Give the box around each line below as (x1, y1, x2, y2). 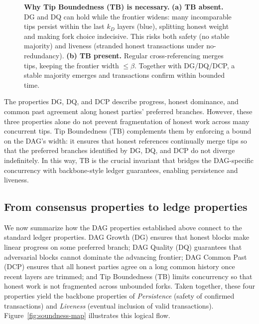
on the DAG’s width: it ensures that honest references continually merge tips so (4, 135, 247, 146)
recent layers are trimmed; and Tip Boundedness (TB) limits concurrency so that (4, 271, 253, 281)
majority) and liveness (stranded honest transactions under (24, 40, 204, 51)
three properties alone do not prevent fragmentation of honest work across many (4, 116, 250, 126)
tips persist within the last (24, 21, 105, 31)
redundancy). (24, 50, 64, 60)
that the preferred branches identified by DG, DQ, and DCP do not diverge (4, 145, 235, 156)
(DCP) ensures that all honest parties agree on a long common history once (4, 261, 235, 272)
